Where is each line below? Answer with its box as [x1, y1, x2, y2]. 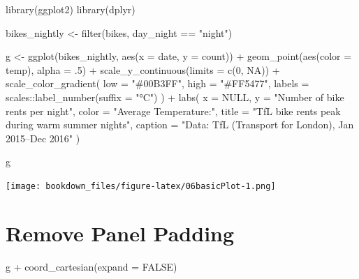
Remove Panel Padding [6, 218, 235, 247]
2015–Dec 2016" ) [6, 130, 80, 145]
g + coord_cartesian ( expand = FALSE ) [6, 259, 177, 273]
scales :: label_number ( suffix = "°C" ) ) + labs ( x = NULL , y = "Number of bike [6, 89, 344, 104]
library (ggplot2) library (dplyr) [6, 2, 135, 16]
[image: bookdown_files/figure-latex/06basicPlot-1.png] [6, 181, 276, 191]
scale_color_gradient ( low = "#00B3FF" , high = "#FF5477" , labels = [6, 76, 309, 91]
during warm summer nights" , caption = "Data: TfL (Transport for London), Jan [6, 117, 354, 132]
